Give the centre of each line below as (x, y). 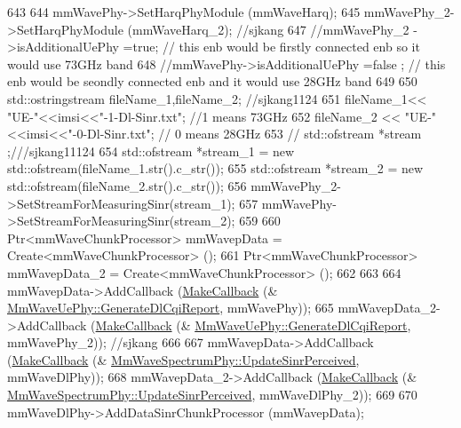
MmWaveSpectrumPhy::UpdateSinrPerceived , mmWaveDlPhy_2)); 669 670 (212, 395)
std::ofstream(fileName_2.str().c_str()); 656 (127, 185)
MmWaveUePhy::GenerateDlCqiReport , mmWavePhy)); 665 (171, 308)
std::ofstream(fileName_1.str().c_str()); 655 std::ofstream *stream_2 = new (215, 168)
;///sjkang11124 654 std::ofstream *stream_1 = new (151, 151)
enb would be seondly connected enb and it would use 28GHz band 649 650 (212, 81)
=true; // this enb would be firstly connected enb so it (271, 47)
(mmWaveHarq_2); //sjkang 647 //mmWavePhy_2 (268, 29)
